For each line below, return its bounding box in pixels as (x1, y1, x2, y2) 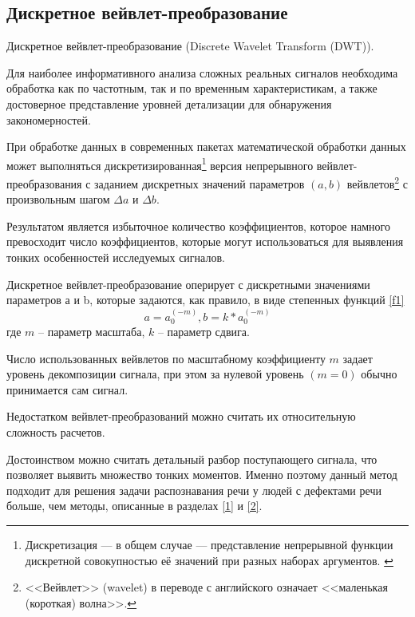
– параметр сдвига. (157, 323, 250, 340)
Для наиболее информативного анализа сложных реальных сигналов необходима (6, 64, 398, 81)
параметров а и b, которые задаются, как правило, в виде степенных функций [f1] (6, 291, 405, 308)
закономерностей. (6, 111, 91, 128)
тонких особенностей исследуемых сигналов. (6, 249, 225, 266)
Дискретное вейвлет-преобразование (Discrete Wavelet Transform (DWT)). (6, 38, 374, 54)
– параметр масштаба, (38, 323, 145, 340)
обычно (361, 366, 397, 382)
